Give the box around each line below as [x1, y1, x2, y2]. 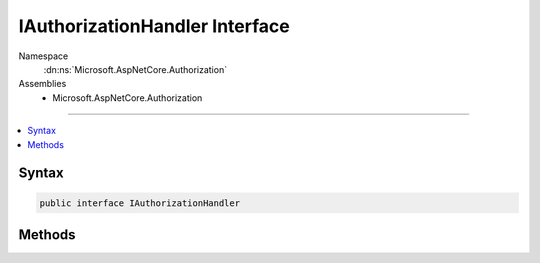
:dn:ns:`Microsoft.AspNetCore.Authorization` [43, 63, 228, 75]
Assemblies [18, 78, 67, 90]
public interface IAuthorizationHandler [39, 197, 240, 209]
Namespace [18, 50, 69, 62]
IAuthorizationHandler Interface [18, 15, 290, 37]
